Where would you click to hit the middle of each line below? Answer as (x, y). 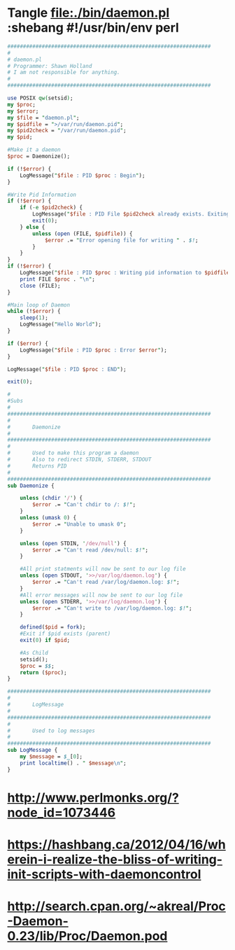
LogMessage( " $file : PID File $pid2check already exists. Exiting (131, 214)
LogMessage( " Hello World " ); (60, 324)
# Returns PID (37, 466)
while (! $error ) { (34, 312)
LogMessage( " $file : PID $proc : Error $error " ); (94, 350)
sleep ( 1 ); (34, 318)
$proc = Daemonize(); (39, 156)
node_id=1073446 (62, 812)
